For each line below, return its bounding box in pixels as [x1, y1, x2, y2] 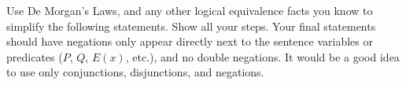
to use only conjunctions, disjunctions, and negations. [6, 64, 264, 80]
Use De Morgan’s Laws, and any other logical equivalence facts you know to [6, 2, 373, 18]
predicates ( [6, 48, 63, 65]
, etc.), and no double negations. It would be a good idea [125, 48, 400, 65]
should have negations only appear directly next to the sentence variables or [6, 33, 373, 50]
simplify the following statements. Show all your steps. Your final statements [6, 17, 376, 34]
